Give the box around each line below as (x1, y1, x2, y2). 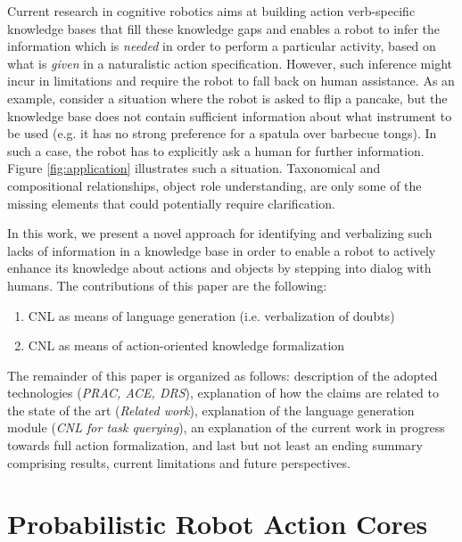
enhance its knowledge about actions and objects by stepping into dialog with (7, 259, 432, 277)
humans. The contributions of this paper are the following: (7, 275, 327, 294)
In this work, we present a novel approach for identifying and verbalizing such (7, 224, 433, 242)
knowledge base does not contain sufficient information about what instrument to (7, 106, 452, 125)
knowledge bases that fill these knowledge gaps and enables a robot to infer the (7, 19, 441, 37)
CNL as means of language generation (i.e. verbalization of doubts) (28, 306, 395, 324)
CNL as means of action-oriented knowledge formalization (28, 336, 345, 355)
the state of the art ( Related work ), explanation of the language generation (7, 400, 415, 419)
